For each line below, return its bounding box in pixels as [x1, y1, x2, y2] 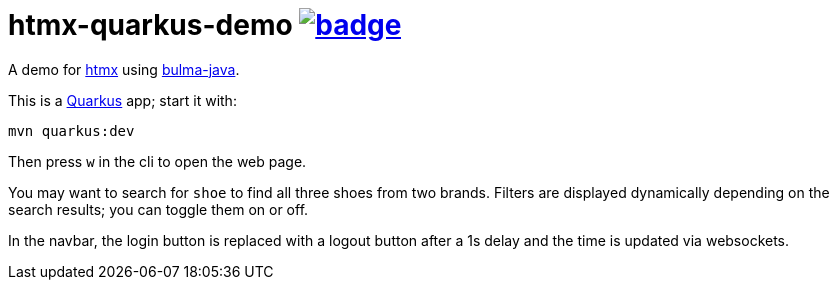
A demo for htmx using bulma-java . [8, 60, 240, 78]
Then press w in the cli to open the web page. [8, 152, 307, 170]
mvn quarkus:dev [8, 122, 135, 139]
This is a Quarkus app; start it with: [8, 91, 237, 109]
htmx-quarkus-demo [8, 8, 293, 42]
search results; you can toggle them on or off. [8, 200, 309, 218]
